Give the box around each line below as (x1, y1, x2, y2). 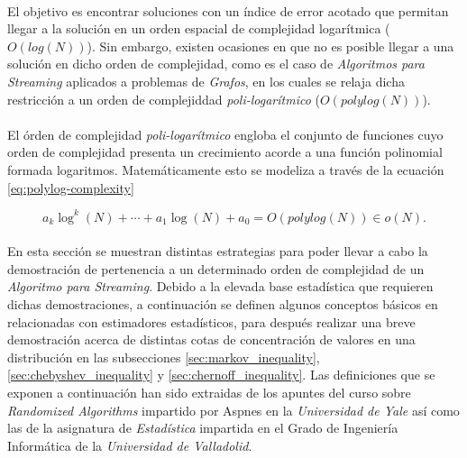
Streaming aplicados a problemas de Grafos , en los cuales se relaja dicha (7, 71, 405, 90)
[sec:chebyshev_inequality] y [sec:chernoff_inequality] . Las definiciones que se (7, 365, 435, 384)
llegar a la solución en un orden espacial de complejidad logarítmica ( (7, 19, 390, 38)
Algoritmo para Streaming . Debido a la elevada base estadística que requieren (7, 277, 434, 296)
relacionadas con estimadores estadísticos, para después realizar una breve (7, 312, 416, 331)
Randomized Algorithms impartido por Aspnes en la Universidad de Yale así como (7, 400, 460, 419)
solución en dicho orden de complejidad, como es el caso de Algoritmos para (7, 54, 425, 73)
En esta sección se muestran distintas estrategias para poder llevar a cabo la (7, 242, 428, 261)
